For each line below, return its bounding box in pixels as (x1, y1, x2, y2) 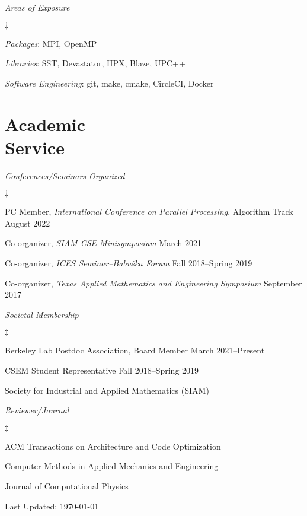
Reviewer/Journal (5, 404, 69, 416)
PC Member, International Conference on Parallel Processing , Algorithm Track (5, 205, 293, 218)
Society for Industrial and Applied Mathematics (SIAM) (5, 384, 209, 396)
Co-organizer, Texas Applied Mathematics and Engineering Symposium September (5, 276, 302, 289)
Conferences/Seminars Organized (5, 169, 125, 181)
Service (5, 135, 65, 159)
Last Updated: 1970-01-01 (5, 499, 99, 512)
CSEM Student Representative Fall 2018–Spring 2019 (5, 364, 199, 377)
